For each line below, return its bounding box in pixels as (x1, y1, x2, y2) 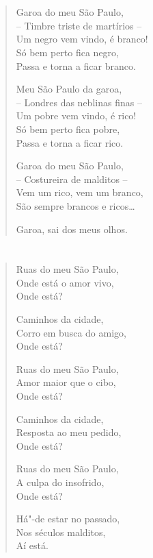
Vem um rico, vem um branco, (16, 185, 143, 199)
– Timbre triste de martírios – (16, 18, 142, 32)
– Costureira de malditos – (16, 171, 128, 186)
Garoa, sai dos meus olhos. (16, 221, 128, 236)
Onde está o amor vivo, (16, 275, 114, 289)
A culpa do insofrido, (16, 475, 105, 489)
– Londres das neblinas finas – (16, 95, 142, 109)
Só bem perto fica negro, (16, 45, 119, 59)
